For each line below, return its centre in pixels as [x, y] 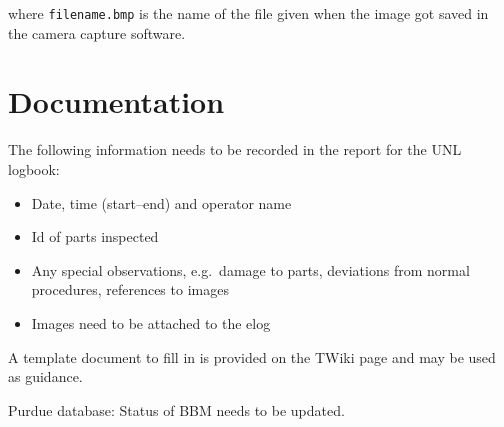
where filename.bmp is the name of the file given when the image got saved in [248, 13]
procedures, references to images [130, 289]
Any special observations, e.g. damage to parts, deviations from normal [250, 269]
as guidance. [45, 376]
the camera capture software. [97, 32]
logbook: [34, 168]
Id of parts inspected [95, 236]
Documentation [116, 101]
